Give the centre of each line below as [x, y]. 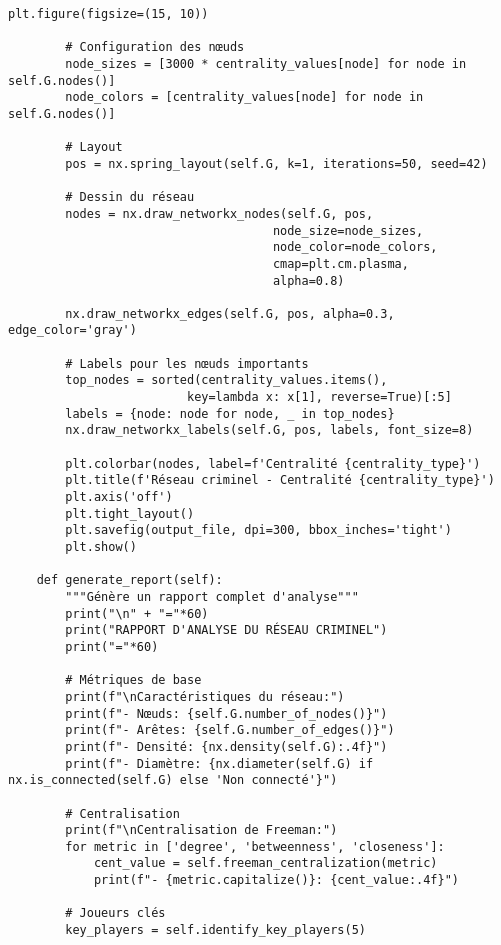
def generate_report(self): [129, 580]
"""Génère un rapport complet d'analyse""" [212, 596]
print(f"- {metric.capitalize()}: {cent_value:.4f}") [276, 880]
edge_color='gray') [72, 330]
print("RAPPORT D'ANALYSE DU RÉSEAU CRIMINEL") [226, 630]
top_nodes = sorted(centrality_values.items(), [226, 380]
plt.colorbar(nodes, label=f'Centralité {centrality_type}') [273, 463]
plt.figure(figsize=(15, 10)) [108, 14]
